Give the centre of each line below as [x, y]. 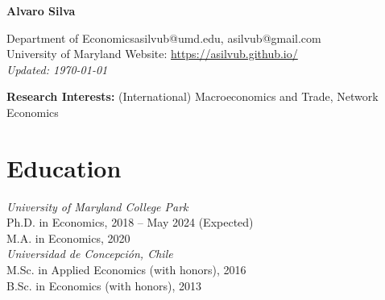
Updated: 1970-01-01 [57, 69]
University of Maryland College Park [97, 206]
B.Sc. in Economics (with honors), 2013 [104, 285]
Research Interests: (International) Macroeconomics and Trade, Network [192, 96]
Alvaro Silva [41, 10]
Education [64, 167]
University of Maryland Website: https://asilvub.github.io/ [152, 54]
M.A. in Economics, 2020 [68, 237]
